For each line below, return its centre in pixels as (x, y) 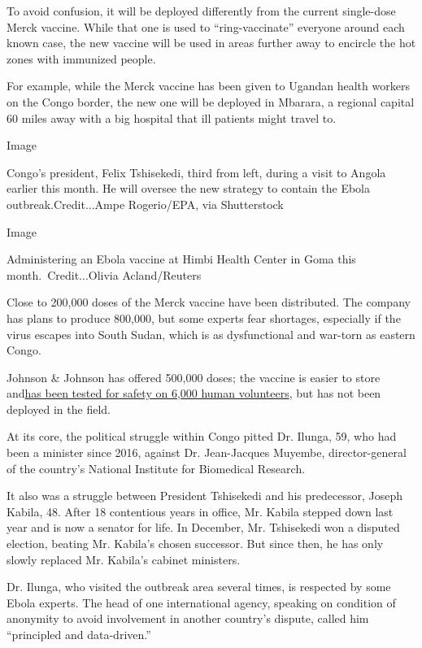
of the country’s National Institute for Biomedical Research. (156, 468)
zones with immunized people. (81, 58)
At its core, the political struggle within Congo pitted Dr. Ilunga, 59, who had (202, 436)
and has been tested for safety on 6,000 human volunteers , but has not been (194, 393)
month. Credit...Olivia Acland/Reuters (104, 274)
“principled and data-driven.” (79, 634)
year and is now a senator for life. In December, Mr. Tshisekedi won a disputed (203, 527)
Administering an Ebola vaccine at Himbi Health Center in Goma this (181, 259)
